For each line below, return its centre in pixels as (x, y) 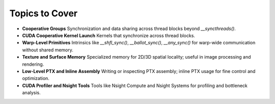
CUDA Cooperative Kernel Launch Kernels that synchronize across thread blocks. (109, 35)
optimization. (36, 79)
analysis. (31, 93)
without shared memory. (48, 50)
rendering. (33, 64)
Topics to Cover (44, 13)
